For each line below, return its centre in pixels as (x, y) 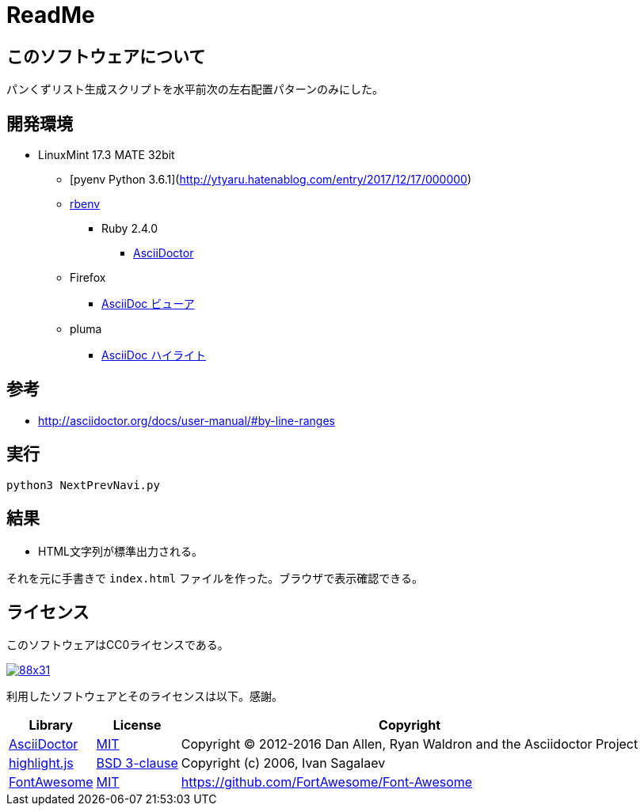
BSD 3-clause (137, 763)
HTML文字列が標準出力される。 (121, 551)
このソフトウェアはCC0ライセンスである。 (118, 645)
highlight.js (41, 763)
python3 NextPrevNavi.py (83, 485)
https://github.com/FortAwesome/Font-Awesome (327, 782)
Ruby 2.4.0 (130, 229)
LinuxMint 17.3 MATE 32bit (107, 155)
